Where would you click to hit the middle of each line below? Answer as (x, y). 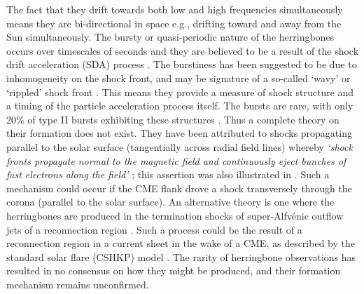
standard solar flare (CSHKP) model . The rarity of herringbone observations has (181, 256)
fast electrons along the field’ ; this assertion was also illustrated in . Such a (168, 174)
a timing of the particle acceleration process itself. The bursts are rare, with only (180, 106)
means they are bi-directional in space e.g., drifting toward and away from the (174, 23)
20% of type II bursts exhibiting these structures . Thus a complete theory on (173, 119)
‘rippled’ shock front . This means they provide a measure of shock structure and (180, 92)
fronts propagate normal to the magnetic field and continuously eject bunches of (176, 160)
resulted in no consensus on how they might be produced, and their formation (174, 270)
